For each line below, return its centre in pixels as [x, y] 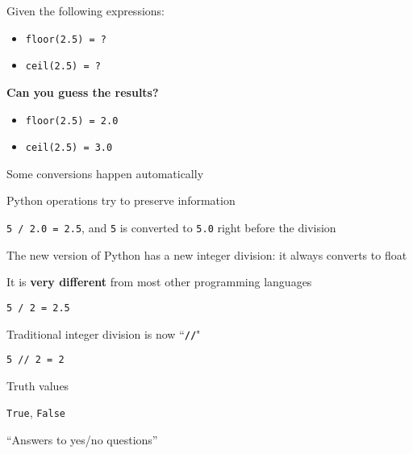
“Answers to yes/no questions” [82, 440]
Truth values [38, 385]
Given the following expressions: [86, 10]
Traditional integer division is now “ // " [104, 333]
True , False [36, 412]
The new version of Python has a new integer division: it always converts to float [207, 254]
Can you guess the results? [83, 92]
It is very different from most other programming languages [159, 282]
